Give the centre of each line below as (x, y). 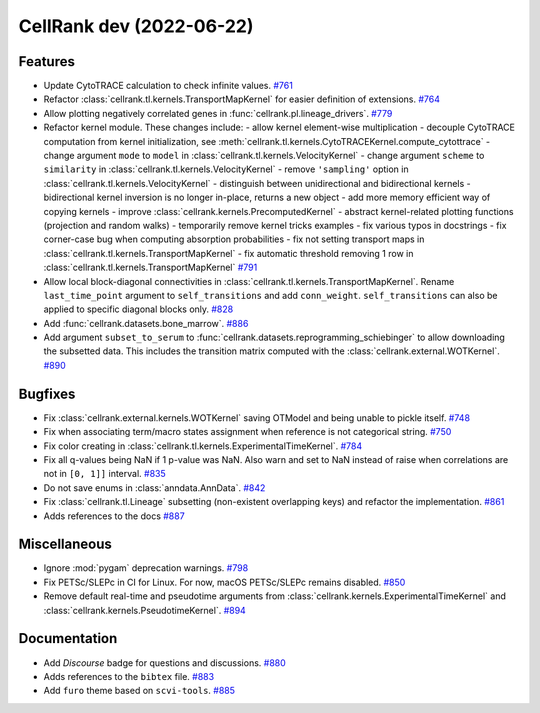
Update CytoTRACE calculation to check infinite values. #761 (168, 86)
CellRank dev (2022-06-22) (136, 26)
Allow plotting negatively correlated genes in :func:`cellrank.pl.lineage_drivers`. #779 (218, 113)
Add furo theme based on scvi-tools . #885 (139, 691)
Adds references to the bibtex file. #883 (129, 676)
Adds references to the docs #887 (114, 516)
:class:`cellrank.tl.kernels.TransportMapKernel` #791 (150, 267)
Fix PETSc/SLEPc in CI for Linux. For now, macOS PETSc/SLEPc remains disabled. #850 (224, 582)
